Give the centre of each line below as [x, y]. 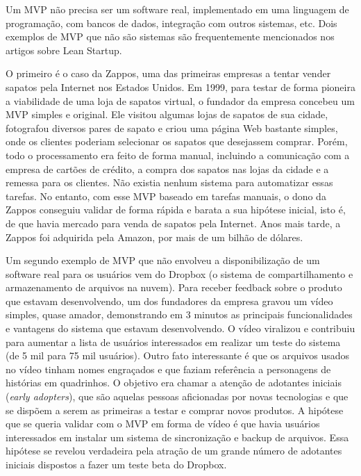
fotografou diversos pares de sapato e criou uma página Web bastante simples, [172, 128]
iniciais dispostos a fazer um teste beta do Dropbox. [116, 464]
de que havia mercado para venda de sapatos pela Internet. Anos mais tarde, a [173, 223]
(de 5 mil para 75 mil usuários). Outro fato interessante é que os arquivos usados [178, 355]
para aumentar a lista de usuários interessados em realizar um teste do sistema [173, 342]
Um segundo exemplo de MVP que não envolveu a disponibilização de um [163, 260]
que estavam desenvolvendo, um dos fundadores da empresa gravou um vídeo [169, 301]
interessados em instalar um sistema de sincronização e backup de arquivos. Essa [177, 437]
